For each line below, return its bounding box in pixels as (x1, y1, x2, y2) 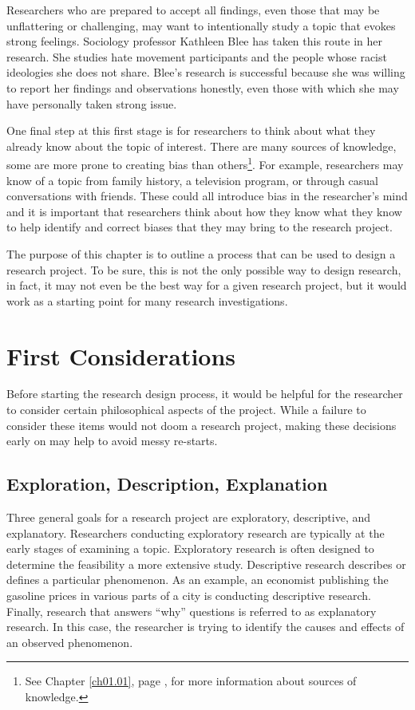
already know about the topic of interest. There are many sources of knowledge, (6, 137, 397, 154)
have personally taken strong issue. (6, 95, 177, 112)
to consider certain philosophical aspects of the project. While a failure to (6, 401, 366, 418)
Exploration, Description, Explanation (6, 471, 328, 496)
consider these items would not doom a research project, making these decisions (6, 416, 397, 433)
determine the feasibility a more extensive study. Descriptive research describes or (6, 555, 406, 572)
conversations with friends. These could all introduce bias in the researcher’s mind (6, 187, 408, 204)
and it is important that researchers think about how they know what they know (6, 203, 402, 219)
